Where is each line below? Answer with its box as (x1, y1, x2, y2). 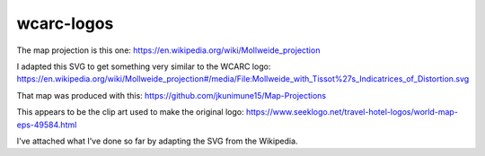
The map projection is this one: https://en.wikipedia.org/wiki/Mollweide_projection (16, 45, 321, 56)
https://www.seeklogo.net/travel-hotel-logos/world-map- (245, 107, 458, 117)
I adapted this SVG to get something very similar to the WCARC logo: (16, 61, 271, 72)
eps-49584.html (16, 119, 77, 130)
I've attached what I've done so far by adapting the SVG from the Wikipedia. (16, 135, 298, 146)
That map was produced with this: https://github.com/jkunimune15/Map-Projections (16, 90, 327, 100)
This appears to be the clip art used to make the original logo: (16, 107, 244, 117)
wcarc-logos (16, 13, 114, 33)
